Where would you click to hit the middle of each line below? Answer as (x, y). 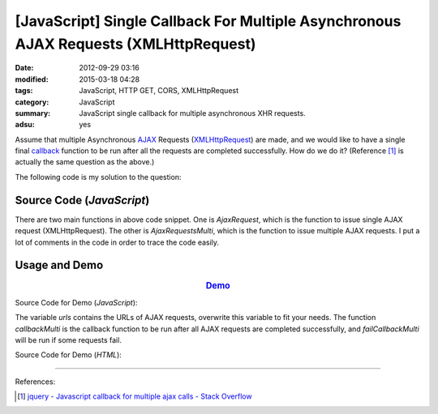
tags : (24, 91)
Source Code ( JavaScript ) (82, 200)
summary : (33, 113)
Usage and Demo (59, 265)
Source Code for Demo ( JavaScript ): (76, 302)
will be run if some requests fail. (68, 339)
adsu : (25, 125)
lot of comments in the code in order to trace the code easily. (117, 242)
